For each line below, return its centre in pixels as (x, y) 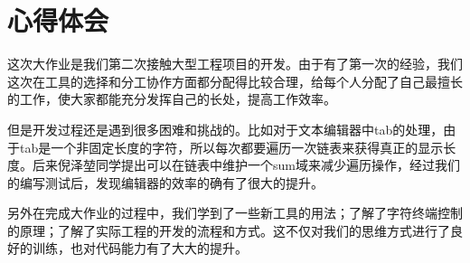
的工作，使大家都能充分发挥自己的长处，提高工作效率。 (172, 99)
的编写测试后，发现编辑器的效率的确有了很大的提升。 (165, 182)
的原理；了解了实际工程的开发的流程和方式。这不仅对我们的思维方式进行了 (229, 230)
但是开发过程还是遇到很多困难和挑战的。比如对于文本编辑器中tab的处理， (226, 129)
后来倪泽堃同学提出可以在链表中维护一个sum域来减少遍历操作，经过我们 (246, 165)
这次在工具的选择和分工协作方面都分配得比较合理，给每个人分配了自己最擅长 (235, 81)
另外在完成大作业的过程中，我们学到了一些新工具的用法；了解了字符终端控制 (235, 213)
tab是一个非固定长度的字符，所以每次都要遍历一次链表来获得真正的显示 (231, 147)
